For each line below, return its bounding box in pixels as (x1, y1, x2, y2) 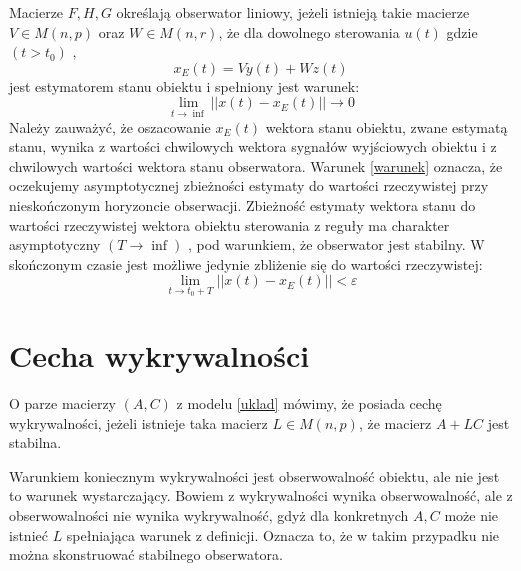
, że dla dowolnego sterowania (218, 21, 400, 42)
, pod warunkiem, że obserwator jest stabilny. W (187, 234, 485, 255)
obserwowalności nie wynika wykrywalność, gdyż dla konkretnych (9, 505, 409, 526)
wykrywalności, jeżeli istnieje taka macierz (9, 412, 268, 433)
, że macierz (358, 412, 432, 433)
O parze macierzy (9, 393, 117, 414)
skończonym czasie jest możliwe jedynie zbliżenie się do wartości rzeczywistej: (9, 253, 483, 274)
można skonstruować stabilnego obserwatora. (9, 544, 283, 565)
